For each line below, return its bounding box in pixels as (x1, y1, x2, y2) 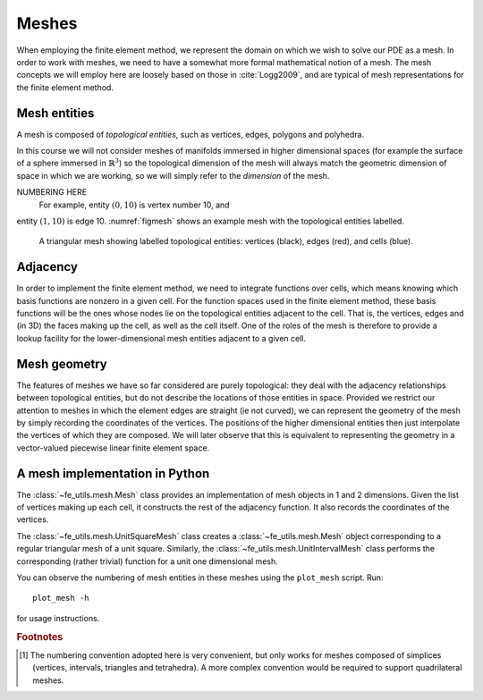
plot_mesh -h (32, 593, 89, 603)
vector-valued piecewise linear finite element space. (16, 443, 210, 453)
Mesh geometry (16, 356, 107, 371)
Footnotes (16, 630, 64, 643)
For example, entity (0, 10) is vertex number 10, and (38, 199, 230, 210)
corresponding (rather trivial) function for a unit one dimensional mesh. (16, 555, 278, 567)
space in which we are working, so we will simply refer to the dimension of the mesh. (16, 170, 330, 181)
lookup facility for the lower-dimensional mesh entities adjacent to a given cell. (16, 333, 307, 343)
